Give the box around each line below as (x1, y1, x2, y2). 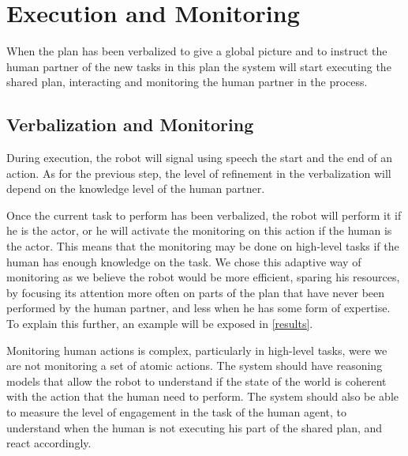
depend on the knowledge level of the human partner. (6, 180, 265, 197)
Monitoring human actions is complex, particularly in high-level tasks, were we (6, 341, 387, 358)
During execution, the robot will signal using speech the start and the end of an (6, 149, 393, 166)
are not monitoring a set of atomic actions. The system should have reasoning (6, 357, 383, 374)
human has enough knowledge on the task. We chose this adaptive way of (6, 253, 361, 269)
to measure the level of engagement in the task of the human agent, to (6, 404, 347, 420)
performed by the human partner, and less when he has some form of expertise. (6, 300, 391, 316)
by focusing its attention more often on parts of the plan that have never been (6, 284, 385, 300)
